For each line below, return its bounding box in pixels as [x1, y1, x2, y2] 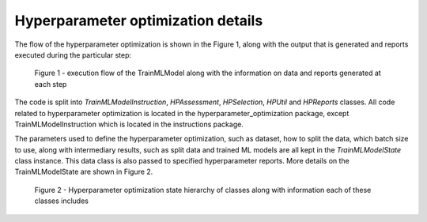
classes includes [34, 196, 89, 205]
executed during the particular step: [14, 50, 132, 59]
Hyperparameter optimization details [14, 12, 263, 29]
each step [34, 79, 67, 88]
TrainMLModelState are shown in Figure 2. [14, 167, 153, 177]
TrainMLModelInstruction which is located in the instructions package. [14, 119, 244, 129]
